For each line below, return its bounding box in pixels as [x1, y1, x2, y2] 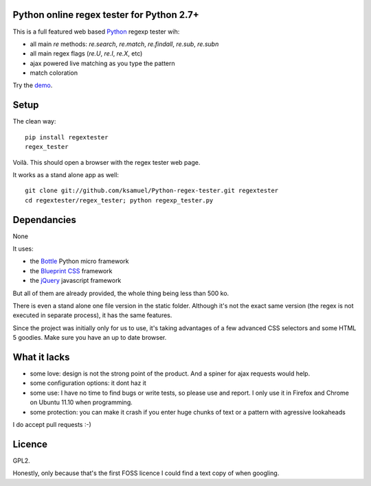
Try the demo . [12, 81, 53, 89]
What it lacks [12, 351, 70, 363]
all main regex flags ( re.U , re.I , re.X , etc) [30, 49, 143, 58]
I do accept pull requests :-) [12, 421, 92, 428]
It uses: [12, 244, 34, 253]
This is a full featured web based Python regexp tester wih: [12, 27, 180, 36]
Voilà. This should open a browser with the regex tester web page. [12, 158, 201, 166]
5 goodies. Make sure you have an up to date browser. [12, 334, 167, 342]
